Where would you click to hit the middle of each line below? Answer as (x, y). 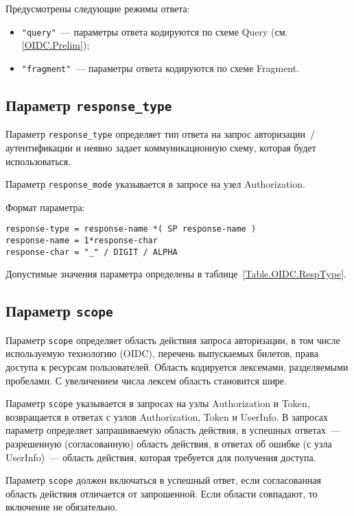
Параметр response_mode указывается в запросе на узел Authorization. (155, 184)
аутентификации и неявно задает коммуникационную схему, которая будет (161, 147)
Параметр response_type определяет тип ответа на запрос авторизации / (160, 134)
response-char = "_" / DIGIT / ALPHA (92, 252)
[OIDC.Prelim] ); (56, 45)
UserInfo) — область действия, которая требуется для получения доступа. (161, 457)
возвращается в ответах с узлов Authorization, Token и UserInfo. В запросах (167, 416)
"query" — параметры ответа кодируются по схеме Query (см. (155, 31)
